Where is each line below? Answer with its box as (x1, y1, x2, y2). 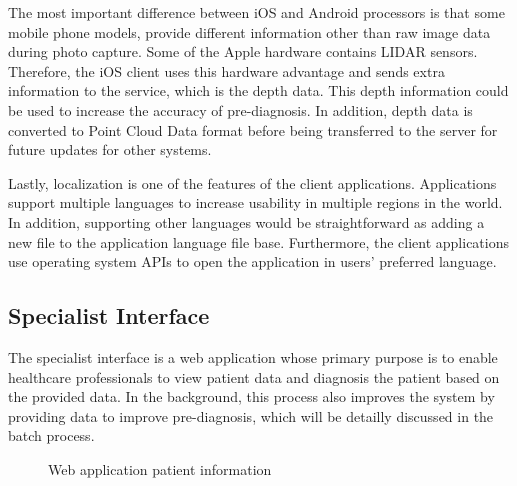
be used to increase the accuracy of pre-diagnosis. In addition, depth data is (8, 99, 473, 120)
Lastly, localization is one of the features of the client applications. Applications (8, 172, 497, 193)
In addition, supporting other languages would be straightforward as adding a (8, 211, 485, 232)
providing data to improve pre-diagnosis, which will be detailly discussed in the (8, 405, 494, 426)
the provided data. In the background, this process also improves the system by (8, 386, 495, 407)
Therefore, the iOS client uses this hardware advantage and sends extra (8, 60, 445, 81)
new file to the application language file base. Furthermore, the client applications (8, 231, 509, 252)
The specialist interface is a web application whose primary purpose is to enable (8, 346, 498, 367)
